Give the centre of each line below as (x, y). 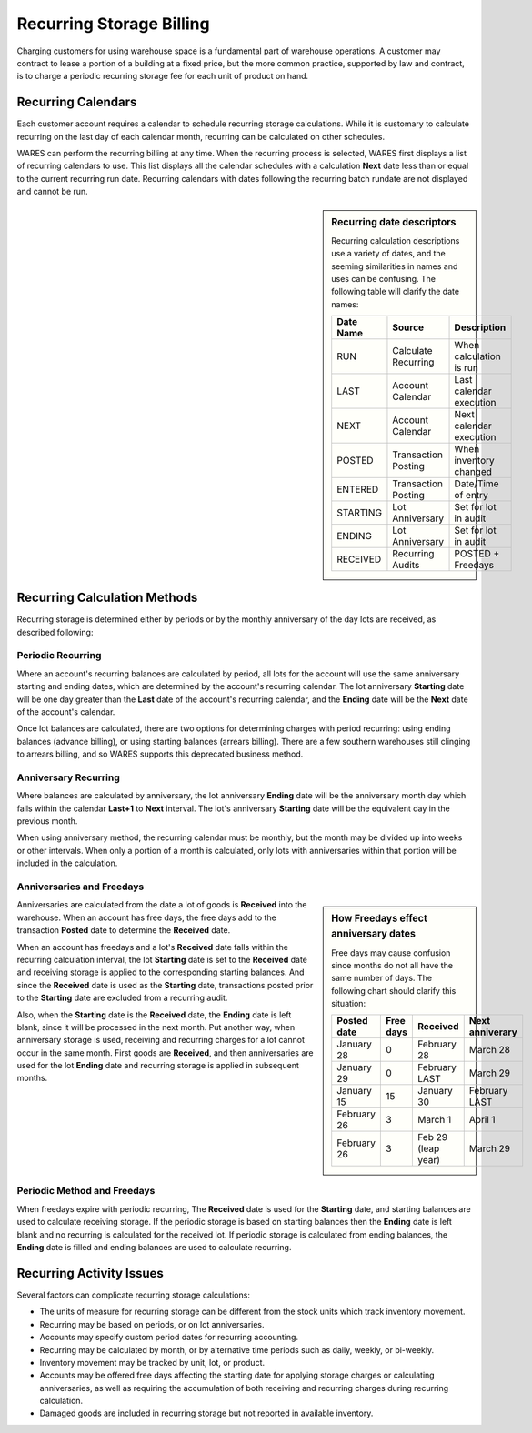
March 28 (490, 1050)
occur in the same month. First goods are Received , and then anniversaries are (165, 1052)
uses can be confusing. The (384, 279)
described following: (55, 632)
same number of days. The (381, 978)
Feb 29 (433, 1137)
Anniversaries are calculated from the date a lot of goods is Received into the (162, 905)
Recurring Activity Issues (90, 1273)
